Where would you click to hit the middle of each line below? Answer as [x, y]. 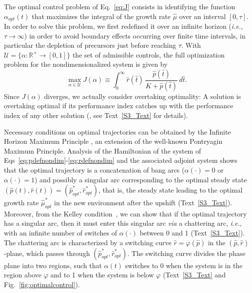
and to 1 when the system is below [102, 275]
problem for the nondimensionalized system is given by [86, 64]
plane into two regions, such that [53, 265]
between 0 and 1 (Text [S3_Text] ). [192, 232]
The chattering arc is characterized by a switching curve [88, 242]
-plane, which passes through [47, 253]
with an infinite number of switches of [60, 232]
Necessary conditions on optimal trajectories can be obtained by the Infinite [117, 131]
